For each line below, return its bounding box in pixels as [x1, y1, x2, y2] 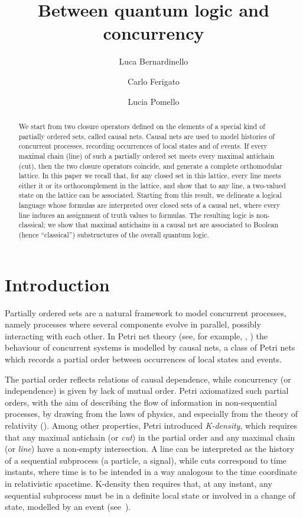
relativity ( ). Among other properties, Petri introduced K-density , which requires [5, 419, 297, 432]
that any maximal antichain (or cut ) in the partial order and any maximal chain [5, 431, 295, 443]
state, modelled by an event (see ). [5, 500, 131, 513]
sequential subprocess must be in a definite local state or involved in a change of [5, 489, 295, 501]
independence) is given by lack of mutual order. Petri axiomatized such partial [5, 384, 289, 397]
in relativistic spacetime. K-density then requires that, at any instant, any [5, 477, 272, 490]
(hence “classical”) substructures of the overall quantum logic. [18, 230, 209, 240]
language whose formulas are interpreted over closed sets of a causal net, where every [18, 200, 281, 210]
